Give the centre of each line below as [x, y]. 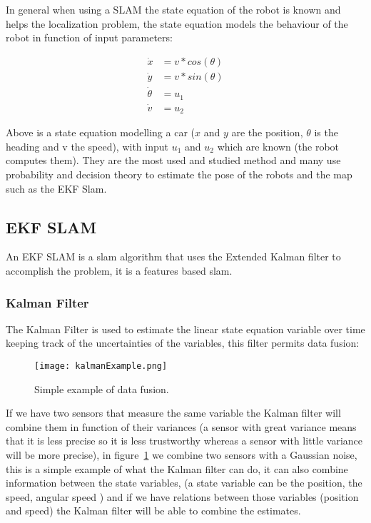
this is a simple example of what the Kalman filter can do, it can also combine [177, 468]
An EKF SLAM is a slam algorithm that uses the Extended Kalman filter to [173, 257]
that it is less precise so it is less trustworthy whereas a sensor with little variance [184, 441]
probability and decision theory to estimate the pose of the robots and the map [179, 174]
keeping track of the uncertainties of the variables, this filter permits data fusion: [183, 343]
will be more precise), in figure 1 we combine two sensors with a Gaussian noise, [182, 455]
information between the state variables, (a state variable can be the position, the [184, 483]
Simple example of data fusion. [102, 389]
